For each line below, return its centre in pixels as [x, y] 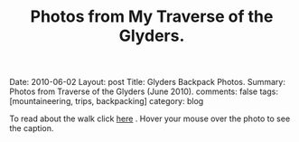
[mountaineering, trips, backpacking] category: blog [107, 101]
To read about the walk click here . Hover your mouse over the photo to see [150, 118]
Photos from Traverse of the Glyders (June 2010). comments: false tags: [144, 91]
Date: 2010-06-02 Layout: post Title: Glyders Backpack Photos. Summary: [148, 82]
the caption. [32, 128]
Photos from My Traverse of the [152, 17]
